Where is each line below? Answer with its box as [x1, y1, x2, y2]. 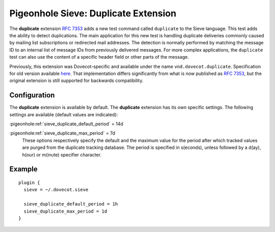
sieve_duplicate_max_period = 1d [23, 208, 107, 214]
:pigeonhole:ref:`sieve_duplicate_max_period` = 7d [9, 130, 116, 136]
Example [9, 165, 38, 173]
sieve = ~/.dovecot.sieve [23, 187, 89, 193]
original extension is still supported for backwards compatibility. [9, 78, 144, 84]
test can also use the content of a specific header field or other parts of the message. [9, 54, 189, 60]
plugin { [18, 179, 40, 186]
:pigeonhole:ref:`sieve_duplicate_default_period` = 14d [9, 120, 123, 127]
